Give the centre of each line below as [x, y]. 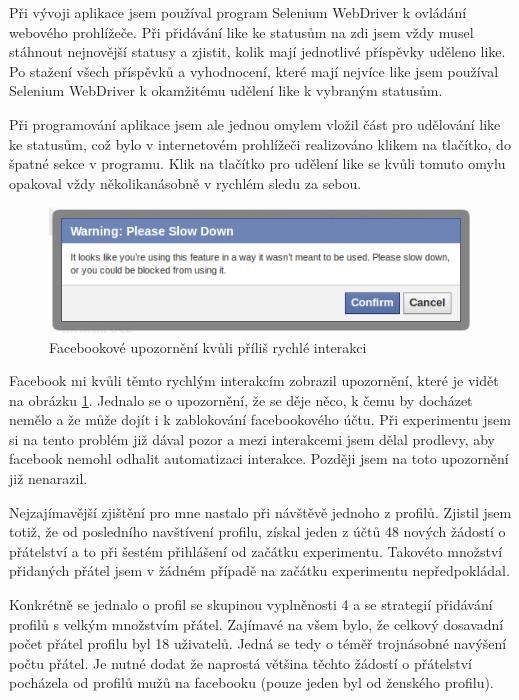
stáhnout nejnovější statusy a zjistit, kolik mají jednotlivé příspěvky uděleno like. [257, 51]
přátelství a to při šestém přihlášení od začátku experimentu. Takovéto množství [256, 550]
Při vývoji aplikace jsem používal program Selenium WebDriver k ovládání [238, 12]
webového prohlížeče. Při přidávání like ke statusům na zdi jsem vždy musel [241, 31]
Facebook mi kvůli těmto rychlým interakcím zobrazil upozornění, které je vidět [254, 380]
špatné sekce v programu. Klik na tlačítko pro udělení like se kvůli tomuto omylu [257, 163]
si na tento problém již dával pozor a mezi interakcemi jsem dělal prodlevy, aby [252, 438]
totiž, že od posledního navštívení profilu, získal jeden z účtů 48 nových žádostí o [257, 531]
